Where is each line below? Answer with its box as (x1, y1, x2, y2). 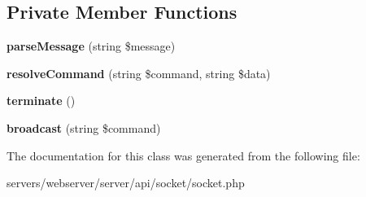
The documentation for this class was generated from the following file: (7, 147, 360, 164)
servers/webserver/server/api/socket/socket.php (7, 174, 245, 191)
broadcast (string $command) (7, 119, 161, 136)
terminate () (7, 92, 76, 109)
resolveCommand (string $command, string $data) (7, 64, 271, 81)
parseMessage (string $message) (7, 37, 176, 55)
